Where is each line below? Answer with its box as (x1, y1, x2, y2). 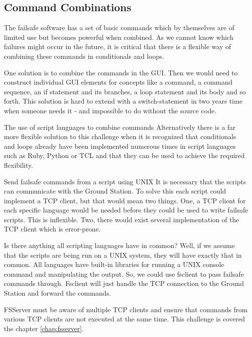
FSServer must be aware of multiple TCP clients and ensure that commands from (4, 304, 248, 314)
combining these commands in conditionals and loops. (4, 51, 164, 61)
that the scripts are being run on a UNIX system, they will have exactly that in (4, 249, 242, 260)
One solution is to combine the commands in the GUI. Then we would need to (4, 67, 238, 77)
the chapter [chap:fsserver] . (4, 323, 84, 333)
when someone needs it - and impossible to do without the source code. (4, 105, 216, 115)
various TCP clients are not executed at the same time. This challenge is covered (4, 314, 245, 324)
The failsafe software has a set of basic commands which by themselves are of (4, 22, 234, 33)
